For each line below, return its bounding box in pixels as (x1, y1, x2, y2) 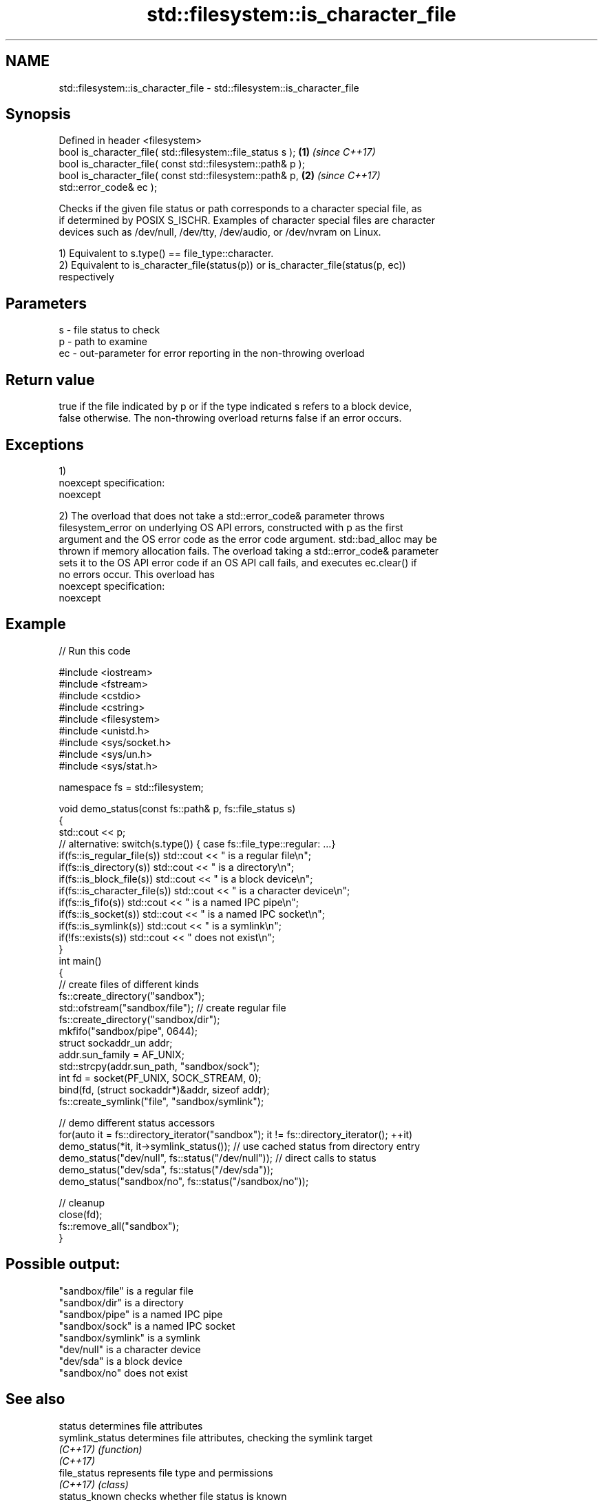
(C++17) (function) (59, 1443, 142, 1455)
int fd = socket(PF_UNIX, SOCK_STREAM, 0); (59, 1071, 262, 1084)
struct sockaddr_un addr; (59, 1036, 173, 1049)
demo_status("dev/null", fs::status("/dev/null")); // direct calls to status (59, 1151, 377, 1164)
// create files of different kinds (59, 978, 199, 990)
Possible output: (6, 1255, 120, 1273)
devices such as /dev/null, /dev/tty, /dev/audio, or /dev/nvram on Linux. (59, 226, 381, 238)
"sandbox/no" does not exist (59, 1366, 188, 1379)
